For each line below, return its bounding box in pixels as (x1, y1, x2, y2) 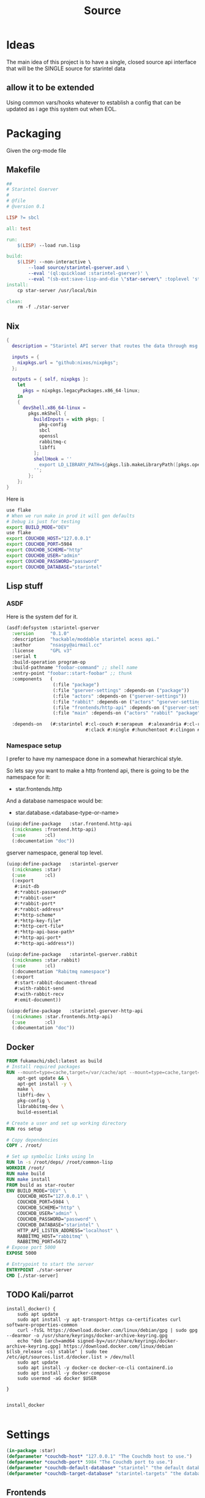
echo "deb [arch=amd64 (17, 1338, 75, 1344)
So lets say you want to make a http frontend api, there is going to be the (6, 767, 189, 774)
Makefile (6, 164, 41, 175)
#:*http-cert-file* (14, 923, 64, 930)
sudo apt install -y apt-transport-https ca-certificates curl (17, 1316, 182, 1323)
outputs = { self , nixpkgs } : (12, 376, 88, 383)
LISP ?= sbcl (6, 215, 40, 221)
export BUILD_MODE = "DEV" (6, 524, 70, 531)
